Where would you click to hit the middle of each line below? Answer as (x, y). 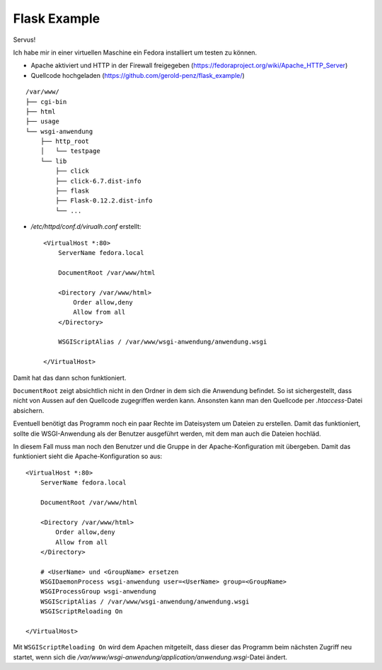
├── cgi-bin (46, 102)
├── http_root (65, 141)
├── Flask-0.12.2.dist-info (104, 201)
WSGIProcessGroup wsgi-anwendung (98, 592)
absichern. (29, 410)
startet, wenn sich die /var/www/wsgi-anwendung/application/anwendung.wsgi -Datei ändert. (150, 657)
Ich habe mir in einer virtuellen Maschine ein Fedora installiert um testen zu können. (135, 52)
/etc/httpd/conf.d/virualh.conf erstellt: (86, 227)
